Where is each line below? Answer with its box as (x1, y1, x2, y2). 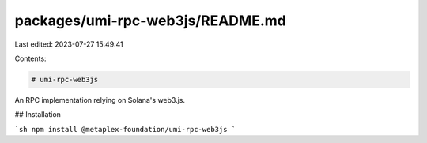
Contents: (14, 54, 47, 63)
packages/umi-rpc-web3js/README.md (14, 12, 286, 29)
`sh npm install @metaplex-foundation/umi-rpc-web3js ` (14, 125, 236, 134)
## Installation (14, 110, 61, 119)
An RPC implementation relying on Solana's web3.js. (14, 95, 186, 104)
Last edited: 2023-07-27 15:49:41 (14, 40, 124, 49)
